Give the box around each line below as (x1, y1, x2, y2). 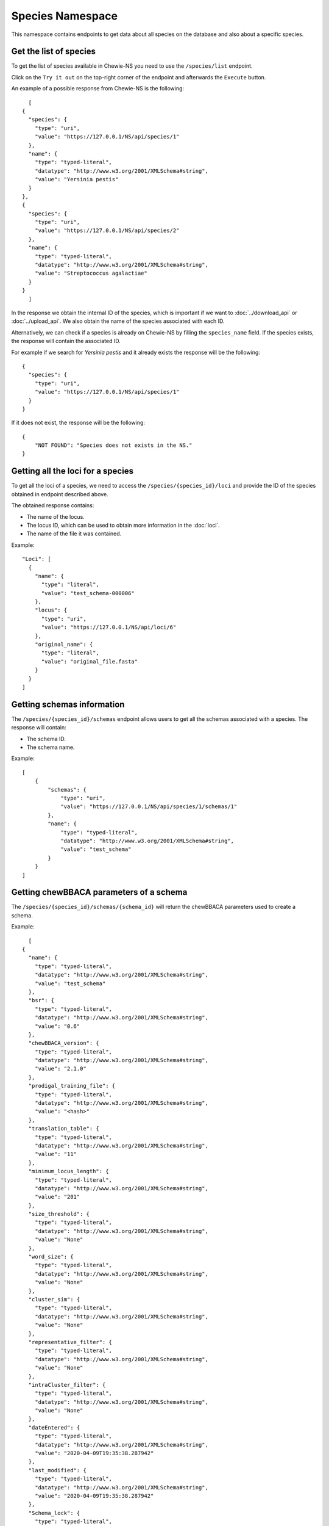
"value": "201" (34, 1193, 80, 1201)
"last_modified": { (28, 1467, 87, 1474)
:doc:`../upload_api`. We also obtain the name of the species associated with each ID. (11, 317, 225, 325)
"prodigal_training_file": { (28, 1082, 116, 1090)
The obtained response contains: (11, 502, 94, 509)
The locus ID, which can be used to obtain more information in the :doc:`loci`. (26, 521, 221, 529)
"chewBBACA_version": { (28, 1040, 100, 1047)
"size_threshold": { (28, 1210, 90, 1218)
